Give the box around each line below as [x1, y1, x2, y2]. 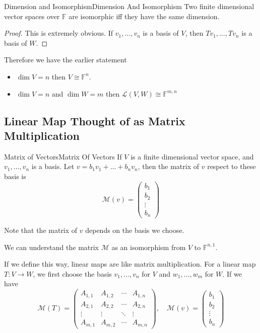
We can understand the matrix [4, 241, 99, 252]
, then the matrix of [138, 161, 200, 172]
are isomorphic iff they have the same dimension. [69, 11, 220, 21]
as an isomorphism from [111, 241, 186, 252]
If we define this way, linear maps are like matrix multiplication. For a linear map [4, 259, 256, 269]
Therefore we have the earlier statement [4, 54, 127, 65]
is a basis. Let [31, 161, 75, 172]
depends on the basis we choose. [85, 225, 184, 235]
